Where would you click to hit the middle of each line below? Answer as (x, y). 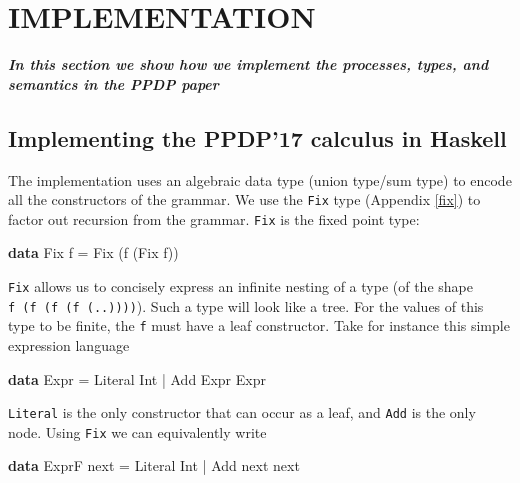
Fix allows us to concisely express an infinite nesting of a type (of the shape (240, 286)
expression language (69, 344)
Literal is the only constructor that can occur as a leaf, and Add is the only (242, 412)
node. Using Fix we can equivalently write (137, 431)
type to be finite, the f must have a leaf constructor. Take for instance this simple (259, 325)
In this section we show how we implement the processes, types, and (248, 64)
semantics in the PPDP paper (113, 83)
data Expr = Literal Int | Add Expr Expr (137, 378)
